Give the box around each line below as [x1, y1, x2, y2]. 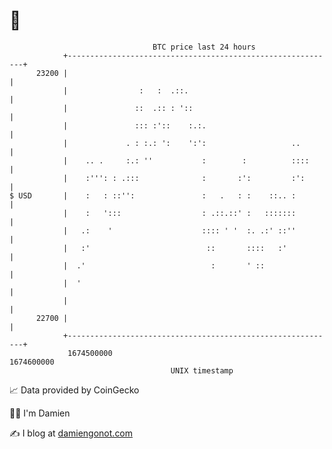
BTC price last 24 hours [152, 42, 256, 52]
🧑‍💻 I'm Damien [9, 407, 71, 419]
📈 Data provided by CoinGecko [9, 384, 140, 396]
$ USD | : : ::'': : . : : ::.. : [9, 190, 297, 201]
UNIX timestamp [170, 365, 234, 376]
